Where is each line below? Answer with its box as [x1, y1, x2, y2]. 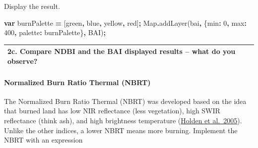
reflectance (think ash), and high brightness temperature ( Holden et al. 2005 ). [4, 115, 242, 125]
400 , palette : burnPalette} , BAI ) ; [4, 27, 106, 38]
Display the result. [4, 1, 60, 11]
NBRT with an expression [4, 135, 83, 145]
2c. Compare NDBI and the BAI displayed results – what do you [7, 46, 236, 56]
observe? [7, 55, 38, 66]
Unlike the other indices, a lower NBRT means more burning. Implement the [4, 125, 238, 135]
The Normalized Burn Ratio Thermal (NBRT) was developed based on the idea [4, 96, 247, 106]
